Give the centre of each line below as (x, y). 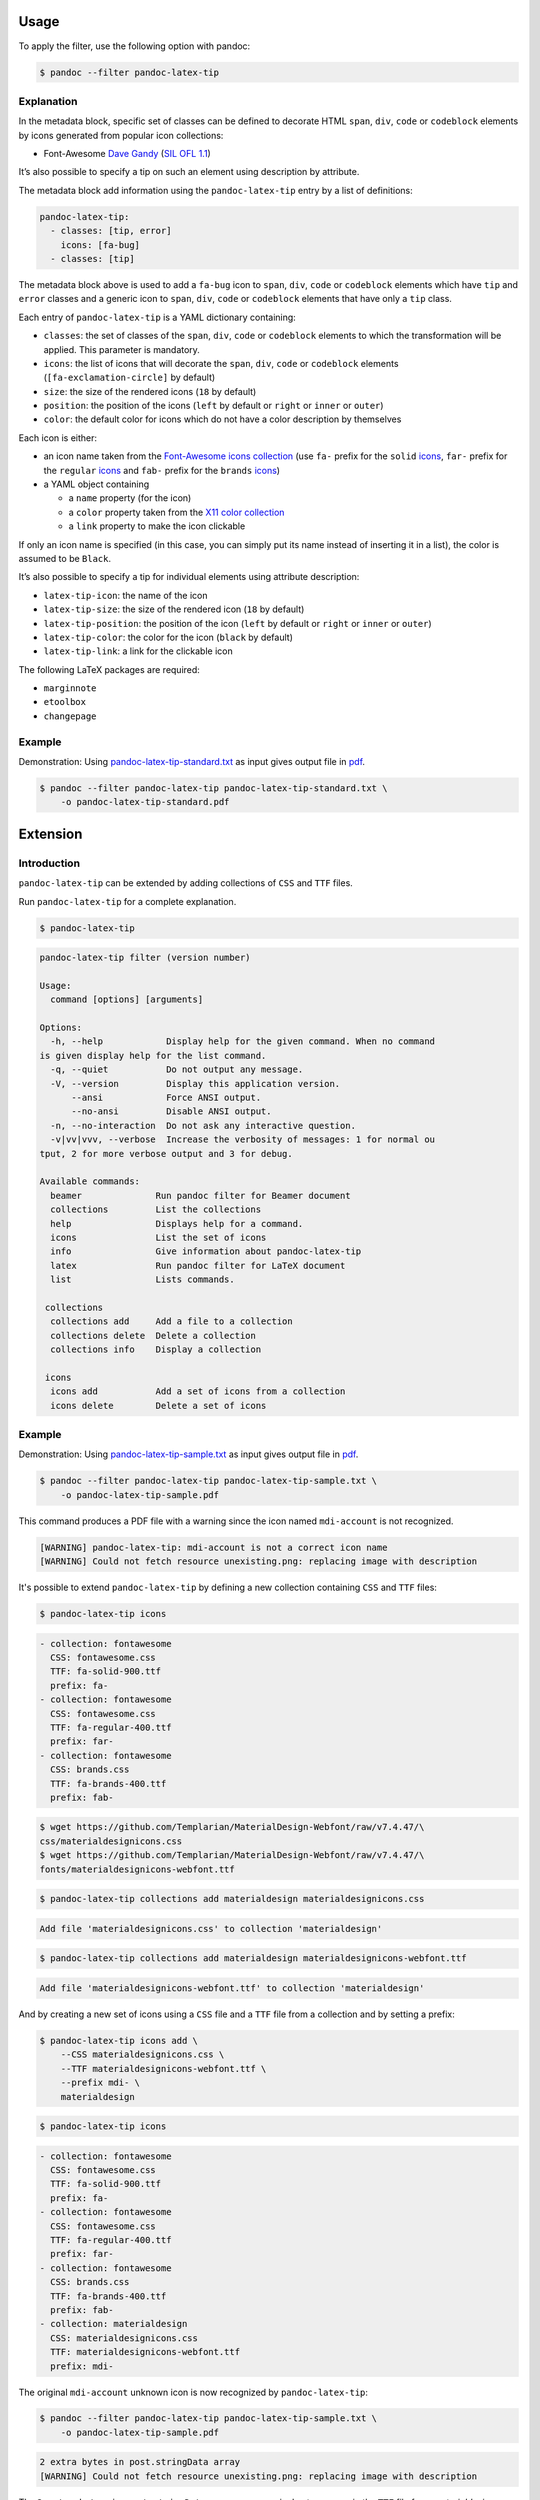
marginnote (70, 688)
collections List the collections (156, 1209)
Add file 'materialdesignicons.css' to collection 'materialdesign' (211, 1928)
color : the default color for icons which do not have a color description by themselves (222, 419)
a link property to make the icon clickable (157, 526)
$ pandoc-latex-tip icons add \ (119, 2040)
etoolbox (65, 702)
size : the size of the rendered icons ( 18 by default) (150, 391)
